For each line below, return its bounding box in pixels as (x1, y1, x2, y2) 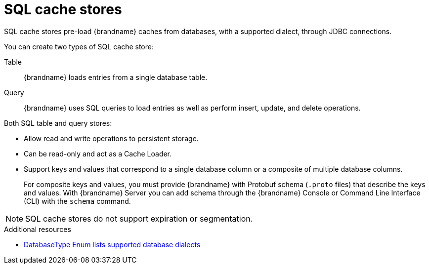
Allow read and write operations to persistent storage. (24, 134, 199, 143)
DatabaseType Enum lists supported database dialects (24, 240, 201, 249)
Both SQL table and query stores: (4, 118, 112, 127)
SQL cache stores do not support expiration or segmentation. (25, 213, 253, 224)
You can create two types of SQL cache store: (4, 42, 154, 51)
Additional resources (4, 225, 71, 233)
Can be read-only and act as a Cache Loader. (24, 149, 172, 158)
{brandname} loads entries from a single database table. (24, 73, 208, 81)
